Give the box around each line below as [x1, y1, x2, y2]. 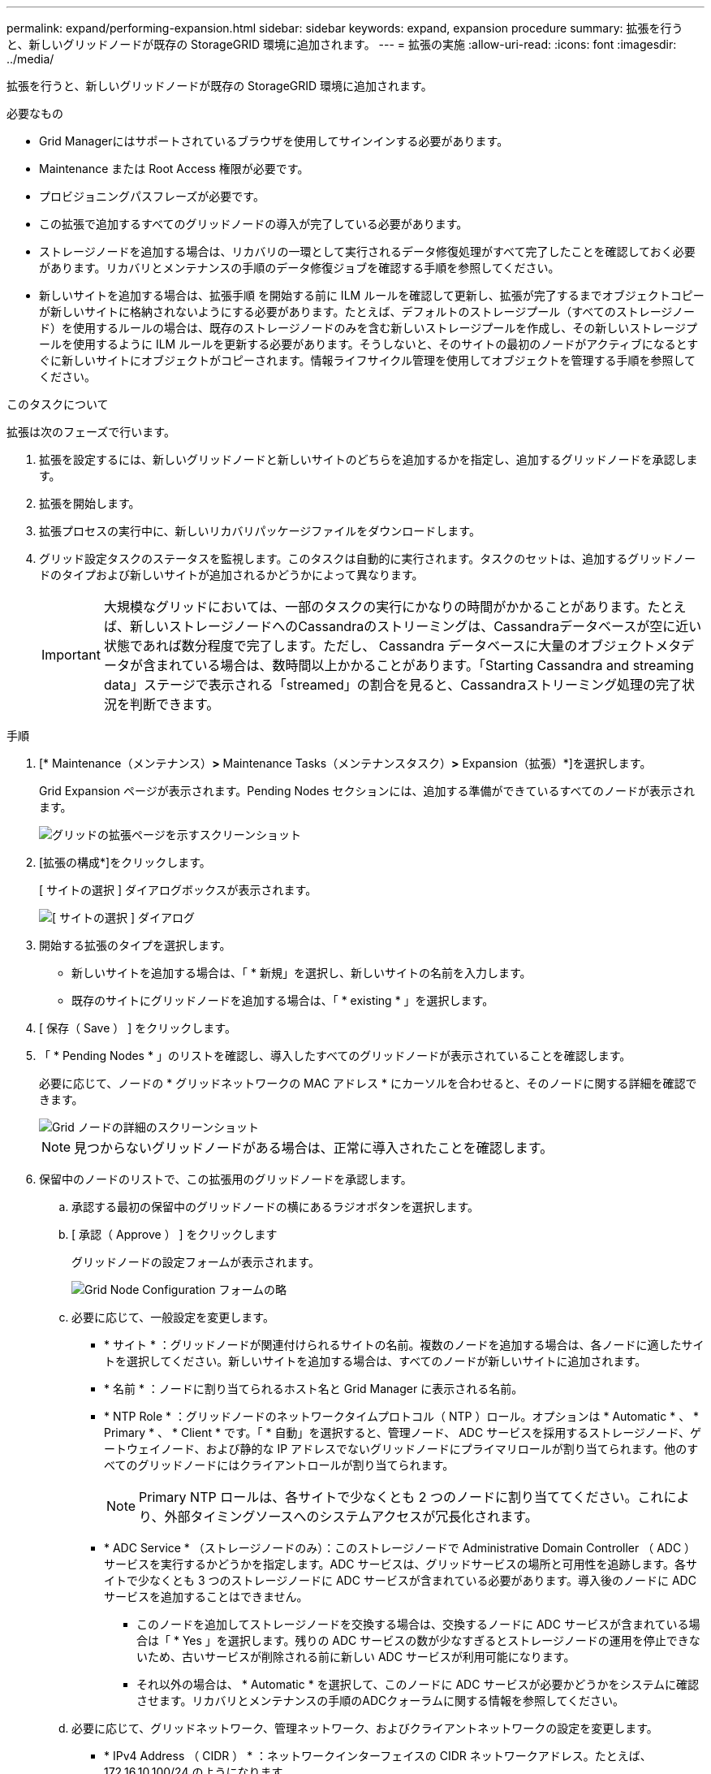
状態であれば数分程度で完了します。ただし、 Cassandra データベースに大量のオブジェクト [103, 638, 656, 654]
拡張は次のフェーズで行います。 [6, 425, 175, 439]
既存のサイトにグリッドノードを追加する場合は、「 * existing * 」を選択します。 [71, 993, 494, 1007]
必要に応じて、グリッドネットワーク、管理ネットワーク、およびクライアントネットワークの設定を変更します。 [71, 1721, 658, 1735]
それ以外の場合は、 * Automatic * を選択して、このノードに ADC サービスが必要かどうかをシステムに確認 [136, 1677, 699, 1691]
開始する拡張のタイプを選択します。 [39, 938, 231, 952]
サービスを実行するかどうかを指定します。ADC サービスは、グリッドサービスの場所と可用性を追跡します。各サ [104, 1557, 698, 1571]
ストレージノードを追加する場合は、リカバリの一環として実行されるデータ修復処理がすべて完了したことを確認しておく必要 [39, 244, 696, 258]
